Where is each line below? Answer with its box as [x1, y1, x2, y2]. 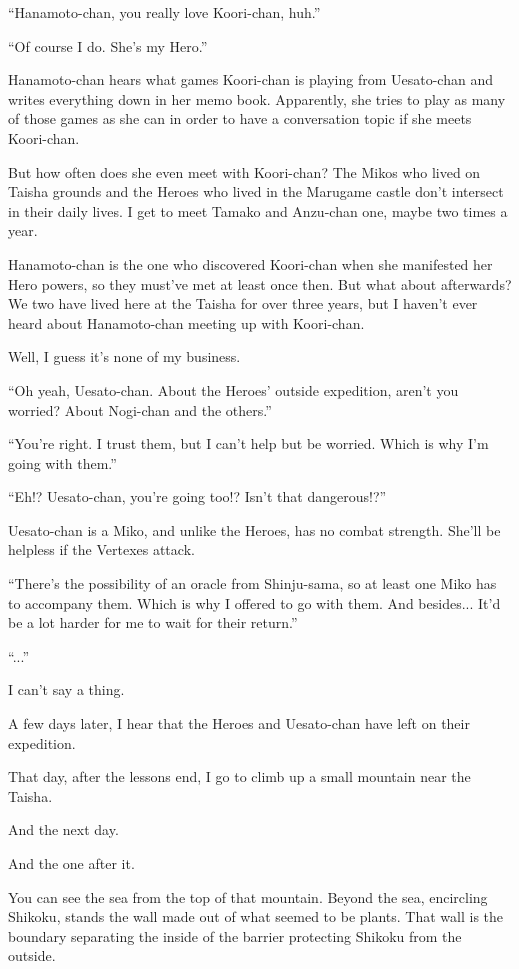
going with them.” [8, 452, 117, 473]
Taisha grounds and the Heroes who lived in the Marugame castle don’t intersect [8, 181, 504, 202]
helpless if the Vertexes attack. [8, 539, 195, 560]
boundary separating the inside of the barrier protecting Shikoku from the [8, 925, 462, 946]
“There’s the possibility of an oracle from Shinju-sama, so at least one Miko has [8, 573, 497, 594]
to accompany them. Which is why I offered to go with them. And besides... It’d [8, 592, 501, 613]
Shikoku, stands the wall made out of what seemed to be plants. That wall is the [8, 906, 504, 927]
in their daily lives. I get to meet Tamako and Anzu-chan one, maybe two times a [8, 200, 508, 221]
